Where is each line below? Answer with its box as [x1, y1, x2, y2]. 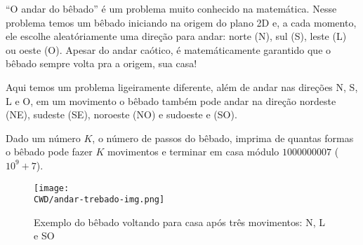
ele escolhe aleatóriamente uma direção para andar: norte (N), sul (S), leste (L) [6, 29, 347, 43]
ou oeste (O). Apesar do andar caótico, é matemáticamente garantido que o [6, 42, 331, 57]
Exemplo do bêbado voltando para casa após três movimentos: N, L [34, 214, 325, 229]
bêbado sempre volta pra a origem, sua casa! [6, 56, 197, 71]
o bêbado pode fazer [6, 144, 93, 159]
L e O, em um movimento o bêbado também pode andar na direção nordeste [6, 93, 336, 108]
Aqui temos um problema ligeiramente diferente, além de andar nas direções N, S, [6, 79, 358, 94]
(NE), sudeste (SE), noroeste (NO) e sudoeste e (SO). [6, 107, 237, 122]
